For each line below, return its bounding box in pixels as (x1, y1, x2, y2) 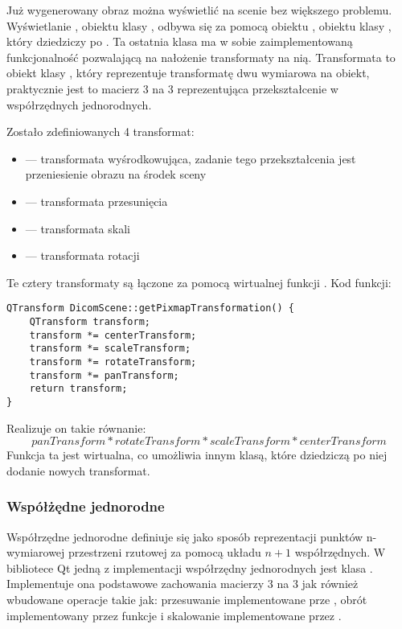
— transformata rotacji (25, 247, 140, 264)
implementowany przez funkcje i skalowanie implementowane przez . (6, 606, 342, 623)
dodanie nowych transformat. (6, 462, 150, 479)
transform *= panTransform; (29, 369, 179, 381)
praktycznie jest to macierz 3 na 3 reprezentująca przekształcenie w (6, 80, 338, 97)
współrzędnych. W (294, 544, 386, 561)
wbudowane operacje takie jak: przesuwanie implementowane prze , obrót (6, 590, 367, 607)
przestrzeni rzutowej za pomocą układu (68, 544, 261, 561)
